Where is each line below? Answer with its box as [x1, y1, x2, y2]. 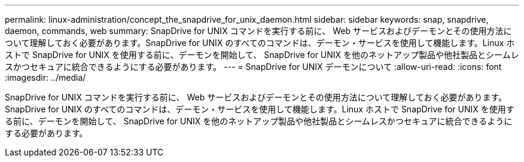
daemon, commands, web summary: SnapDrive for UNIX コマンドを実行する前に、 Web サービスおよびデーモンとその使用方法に [5, 26, 512, 36]
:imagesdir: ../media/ [5, 72, 86, 82]
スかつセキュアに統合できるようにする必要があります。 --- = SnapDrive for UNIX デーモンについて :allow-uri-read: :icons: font [5, 62, 502, 72]
